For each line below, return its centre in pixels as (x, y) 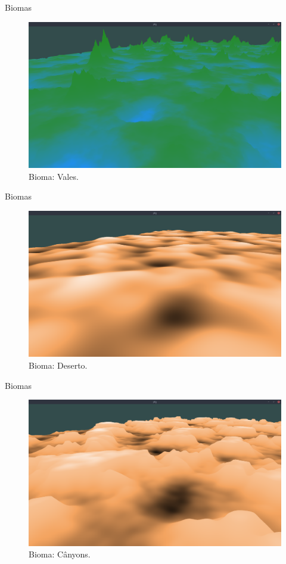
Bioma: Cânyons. (60, 554)
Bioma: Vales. (54, 176)
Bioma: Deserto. (58, 365)
